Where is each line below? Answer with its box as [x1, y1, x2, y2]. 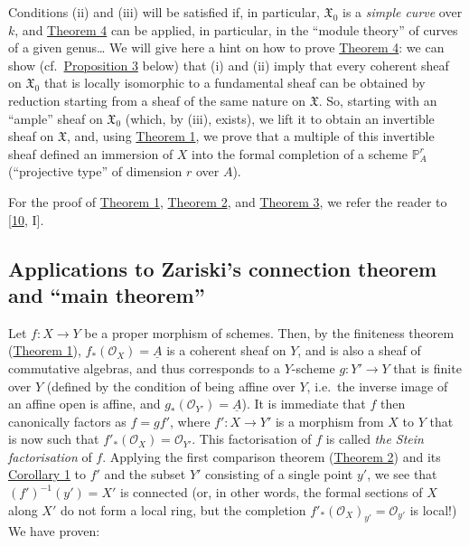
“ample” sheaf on [8, 108, 103, 127]
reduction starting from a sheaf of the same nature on [8, 90, 305, 109]
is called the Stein [325, 429, 424, 448]
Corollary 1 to [8, 465, 87, 484]
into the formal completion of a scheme [192, 144, 408, 163]
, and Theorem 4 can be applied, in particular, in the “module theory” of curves [14, 20, 458, 39]
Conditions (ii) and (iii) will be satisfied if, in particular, [8, 3, 320, 21]
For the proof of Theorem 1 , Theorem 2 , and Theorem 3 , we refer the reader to [8, 192, 447, 211]
